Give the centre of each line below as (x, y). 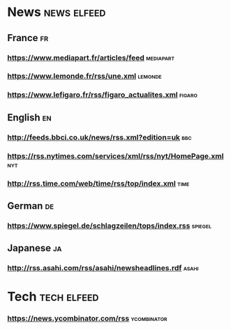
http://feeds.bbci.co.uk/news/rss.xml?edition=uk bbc (99, 137)
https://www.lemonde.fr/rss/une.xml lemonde (84, 76)
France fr (28, 38)
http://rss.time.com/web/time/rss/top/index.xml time (98, 183)
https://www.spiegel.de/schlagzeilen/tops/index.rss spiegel (109, 226)
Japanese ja (35, 248)
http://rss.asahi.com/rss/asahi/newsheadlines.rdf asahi (103, 268)
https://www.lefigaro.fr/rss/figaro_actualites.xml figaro (102, 95)
